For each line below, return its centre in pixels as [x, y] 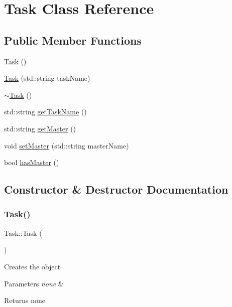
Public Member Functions [73, 40]
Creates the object [32, 266]
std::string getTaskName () [45, 112]
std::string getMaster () [40, 128]
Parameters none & [34, 283]
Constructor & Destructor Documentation [116, 189]
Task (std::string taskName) [47, 78]
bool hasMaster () [32, 162]
